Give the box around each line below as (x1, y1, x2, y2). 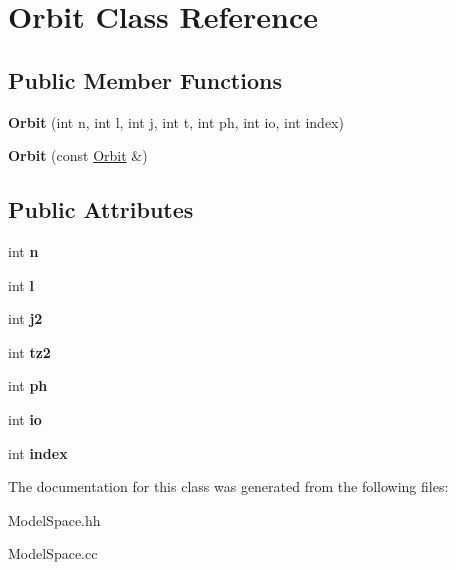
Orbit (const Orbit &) (8, 145, 148, 166)
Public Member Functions (8, 64, 282, 95)
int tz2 (8, 341, 51, 362)
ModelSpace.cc (8, 543, 98, 564)
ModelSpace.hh (8, 509, 101, 530)
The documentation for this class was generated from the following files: (8, 476, 449, 497)
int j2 (8, 308, 43, 329)
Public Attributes (8, 194, 194, 225)
